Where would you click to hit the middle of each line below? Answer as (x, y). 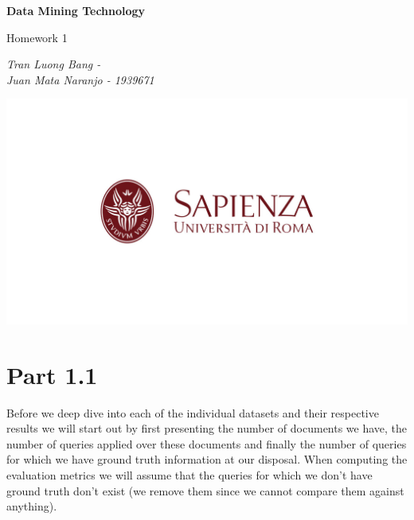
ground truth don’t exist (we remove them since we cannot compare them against (205, 490)
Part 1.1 (52, 374)
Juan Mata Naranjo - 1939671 (80, 79)
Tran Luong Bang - (54, 64)
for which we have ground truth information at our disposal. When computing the (207, 459)
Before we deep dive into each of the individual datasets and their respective (193, 412)
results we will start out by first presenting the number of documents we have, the (207, 428)
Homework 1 (37, 37)
